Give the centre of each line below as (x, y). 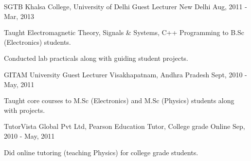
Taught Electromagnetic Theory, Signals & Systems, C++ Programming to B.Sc (124, 32)
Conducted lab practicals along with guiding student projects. (96, 58)
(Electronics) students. (37, 42)
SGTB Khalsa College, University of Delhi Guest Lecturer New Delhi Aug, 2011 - (125, 6)
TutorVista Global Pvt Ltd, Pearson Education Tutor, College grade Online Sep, (125, 126)
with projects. (25, 110)
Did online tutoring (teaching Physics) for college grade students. (101, 152)
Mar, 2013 (19, 16)
